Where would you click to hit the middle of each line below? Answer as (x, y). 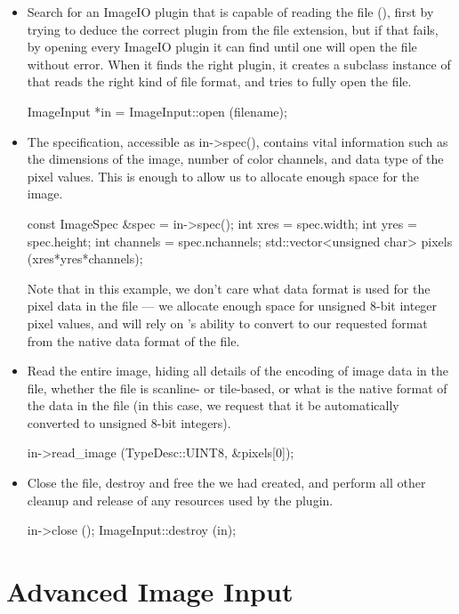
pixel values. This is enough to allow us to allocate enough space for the (223, 176)
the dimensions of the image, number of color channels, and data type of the (235, 159)
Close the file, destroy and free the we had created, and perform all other (226, 483)
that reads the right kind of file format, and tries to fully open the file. (219, 81)
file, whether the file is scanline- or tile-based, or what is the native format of (237, 388)
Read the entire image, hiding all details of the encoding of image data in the (238, 371)
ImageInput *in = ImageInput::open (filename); (157, 111)
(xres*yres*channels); (85, 259)
